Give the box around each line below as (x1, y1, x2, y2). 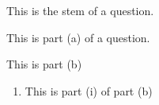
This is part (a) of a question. (6, 29, 150, 45)
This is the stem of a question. (6, 2, 154, 18)
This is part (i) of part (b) (25, 82, 153, 99)
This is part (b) (6, 56, 82, 72)
